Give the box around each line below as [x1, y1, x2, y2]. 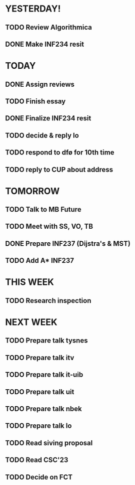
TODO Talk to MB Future [5, 205, 81, 214]
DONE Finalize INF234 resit [5, 114, 91, 123]
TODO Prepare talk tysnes [5, 337, 88, 345]
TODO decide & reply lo [5, 131, 79, 139]
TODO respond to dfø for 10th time [5, 148, 114, 157]
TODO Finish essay [5, 97, 66, 105]
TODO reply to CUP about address [5, 165, 113, 174]
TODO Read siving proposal [5, 438, 93, 447]
